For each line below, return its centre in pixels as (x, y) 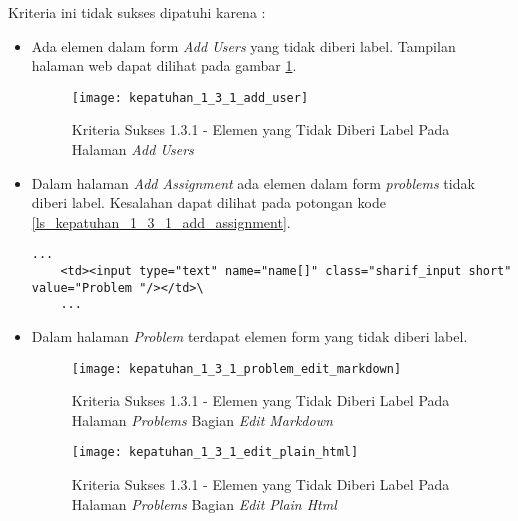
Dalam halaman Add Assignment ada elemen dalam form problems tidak (253, 182)
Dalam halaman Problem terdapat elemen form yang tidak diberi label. (249, 336)
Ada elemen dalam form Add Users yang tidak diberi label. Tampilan (243, 45)
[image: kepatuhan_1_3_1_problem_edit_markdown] (236, 368)
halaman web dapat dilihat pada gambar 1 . (164, 65)
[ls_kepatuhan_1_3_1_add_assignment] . (161, 221)
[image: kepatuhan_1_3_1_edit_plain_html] (215, 452)
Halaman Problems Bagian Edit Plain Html (204, 503)
